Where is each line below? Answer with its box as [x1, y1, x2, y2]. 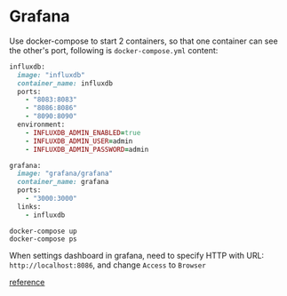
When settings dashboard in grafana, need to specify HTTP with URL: [9, 250, 265, 260]
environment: [17, 120, 66, 130]
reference [9, 276, 45, 287]
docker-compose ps [9, 234, 77, 244]
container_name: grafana [17, 178, 109, 187]
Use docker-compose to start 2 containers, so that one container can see [9, 36, 278, 46]
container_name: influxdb [17, 78, 114, 88]
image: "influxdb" [17, 70, 86, 79]
